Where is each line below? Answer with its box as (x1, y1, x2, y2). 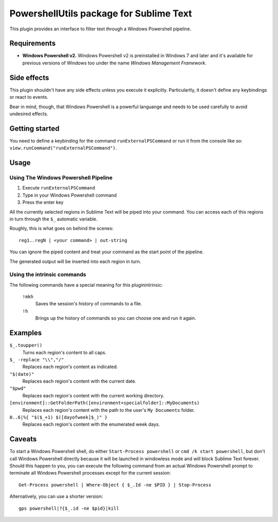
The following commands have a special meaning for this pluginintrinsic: (9, 282, 163, 288)
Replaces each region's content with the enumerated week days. (22, 421, 160, 427)
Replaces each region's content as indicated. (22, 363, 118, 370)
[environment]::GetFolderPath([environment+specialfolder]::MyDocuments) (9, 400, 200, 406)
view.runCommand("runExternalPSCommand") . (9, 145, 117, 151)
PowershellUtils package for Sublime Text (9, 8, 193, 19)
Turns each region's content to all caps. (22, 349, 107, 355)
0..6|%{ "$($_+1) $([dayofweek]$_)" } (9, 414, 108, 421)
